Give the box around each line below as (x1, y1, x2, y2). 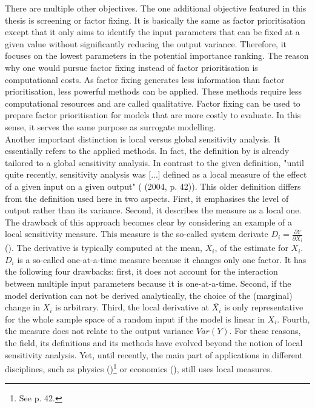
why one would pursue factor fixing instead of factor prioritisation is (5, 61, 258, 73)
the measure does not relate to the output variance (5, 324, 194, 337)
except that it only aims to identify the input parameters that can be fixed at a (5, 25, 300, 38)
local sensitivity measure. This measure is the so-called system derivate (5, 227, 268, 240)
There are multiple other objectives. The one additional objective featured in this (5, 2, 307, 14)
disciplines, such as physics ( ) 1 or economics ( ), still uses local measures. (5, 361, 273, 375)
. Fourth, (277, 312, 310, 325)
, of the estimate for (214, 241, 288, 254)
